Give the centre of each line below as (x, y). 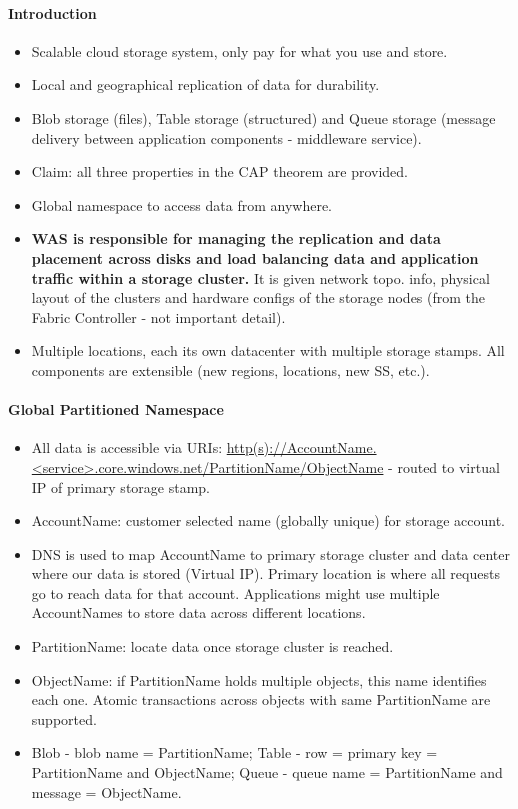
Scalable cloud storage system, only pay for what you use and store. (239, 50)
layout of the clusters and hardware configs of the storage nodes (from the (258, 297)
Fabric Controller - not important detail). (158, 316)
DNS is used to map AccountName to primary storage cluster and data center (271, 553)
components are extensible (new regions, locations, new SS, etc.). (230, 369)
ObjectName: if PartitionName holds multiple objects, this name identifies (259, 679)
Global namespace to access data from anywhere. (181, 204)
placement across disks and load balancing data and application (255, 257)
